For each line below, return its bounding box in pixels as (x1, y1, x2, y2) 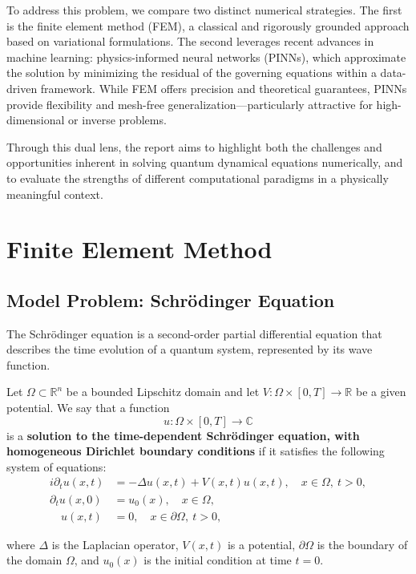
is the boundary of (317, 536, 408, 552)
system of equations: (6, 458, 107, 475)
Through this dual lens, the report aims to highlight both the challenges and (6, 138, 382, 155)
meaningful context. (6, 185, 103, 202)
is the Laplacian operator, (51, 536, 179, 552)
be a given (355, 383, 406, 400)
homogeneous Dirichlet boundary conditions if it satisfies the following (6, 443, 385, 459)
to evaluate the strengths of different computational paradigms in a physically (6, 169, 389, 186)
